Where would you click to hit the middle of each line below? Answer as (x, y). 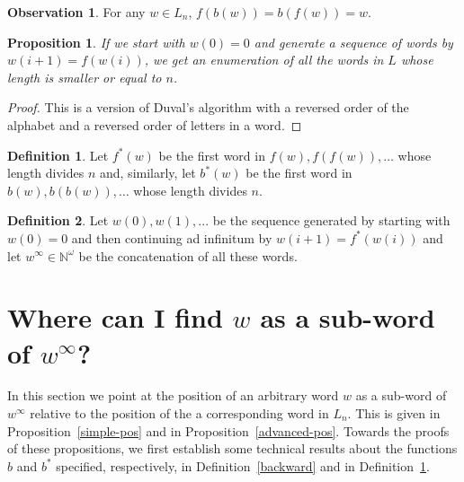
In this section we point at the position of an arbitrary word (173, 395)
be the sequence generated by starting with (331, 220)
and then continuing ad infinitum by (172, 237)
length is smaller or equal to (85, 77)
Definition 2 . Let (58, 220)
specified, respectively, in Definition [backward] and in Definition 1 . (243, 465)
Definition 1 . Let (58, 155)
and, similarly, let (147, 173)
